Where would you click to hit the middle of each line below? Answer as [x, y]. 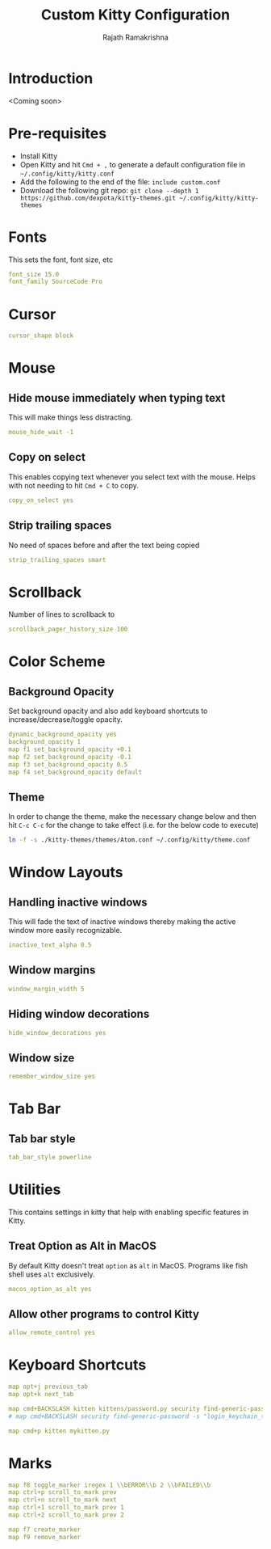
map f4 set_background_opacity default [75, 772]
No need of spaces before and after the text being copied [104, 545]
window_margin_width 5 [46, 989]
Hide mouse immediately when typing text [117, 398]
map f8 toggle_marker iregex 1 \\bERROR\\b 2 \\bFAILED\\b [110, 1485]
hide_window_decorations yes [57, 1032]
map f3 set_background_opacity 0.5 [68, 764]
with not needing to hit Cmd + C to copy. [73, 485]
